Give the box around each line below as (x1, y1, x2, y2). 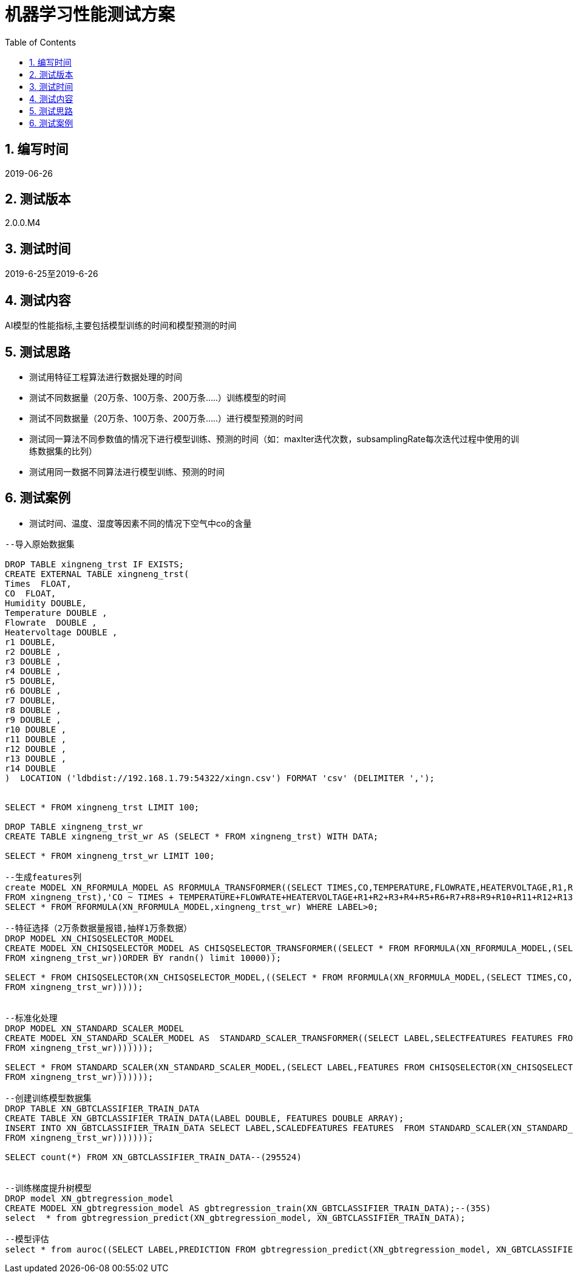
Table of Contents (5, 36, 76, 47)
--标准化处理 (5, 1013, 58, 1023)
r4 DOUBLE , (5, 666, 61, 676)
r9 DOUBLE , (5, 714, 61, 725)
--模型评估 (5, 1234, 49, 1244)
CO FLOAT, (5, 588, 56, 598)
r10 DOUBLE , (5, 724, 67, 734)
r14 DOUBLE (5, 763, 56, 773)
